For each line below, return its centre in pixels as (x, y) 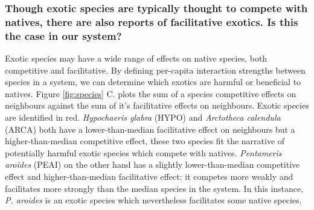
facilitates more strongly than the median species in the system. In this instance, (154, 188)
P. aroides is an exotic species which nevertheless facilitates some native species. (153, 200)
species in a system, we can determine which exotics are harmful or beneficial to (153, 82)
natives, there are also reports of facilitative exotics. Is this (152, 21)
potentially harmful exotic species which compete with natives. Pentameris (143, 152)
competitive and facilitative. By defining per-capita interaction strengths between (155, 70)
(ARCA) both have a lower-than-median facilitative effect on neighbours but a (150, 129)
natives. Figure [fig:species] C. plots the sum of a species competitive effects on (151, 93)
